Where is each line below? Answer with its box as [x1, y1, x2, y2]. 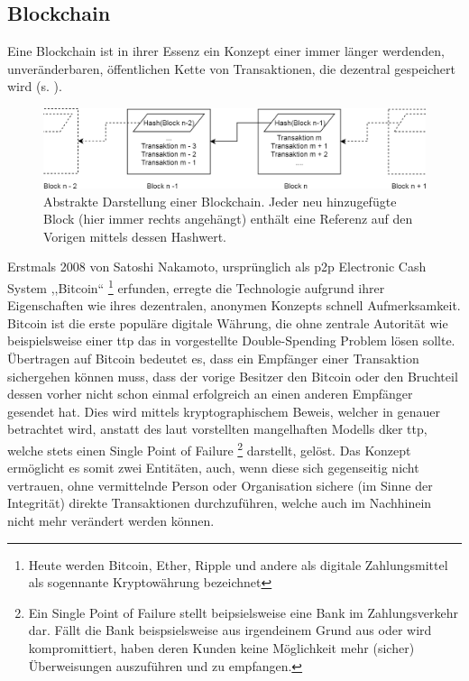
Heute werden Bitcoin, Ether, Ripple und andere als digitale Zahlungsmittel [28, 555, 448, 574]
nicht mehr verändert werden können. [7, 511, 215, 529]
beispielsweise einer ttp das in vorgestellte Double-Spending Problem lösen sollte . [7, 331, 455, 350]
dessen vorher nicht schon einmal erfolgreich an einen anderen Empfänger [7, 384, 413, 403]
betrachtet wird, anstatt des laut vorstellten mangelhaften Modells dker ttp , [7, 419, 428, 438]
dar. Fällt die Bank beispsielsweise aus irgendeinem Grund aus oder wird [28, 621, 432, 640]
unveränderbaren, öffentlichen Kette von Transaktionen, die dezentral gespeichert [7, 59, 456, 78]
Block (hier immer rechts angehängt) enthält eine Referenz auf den [43, 209, 413, 228]
